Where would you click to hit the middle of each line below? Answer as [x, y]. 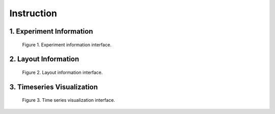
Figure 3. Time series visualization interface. [69, 100]
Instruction [33, 13]
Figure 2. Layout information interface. [62, 72]
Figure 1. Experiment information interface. [67, 45]
